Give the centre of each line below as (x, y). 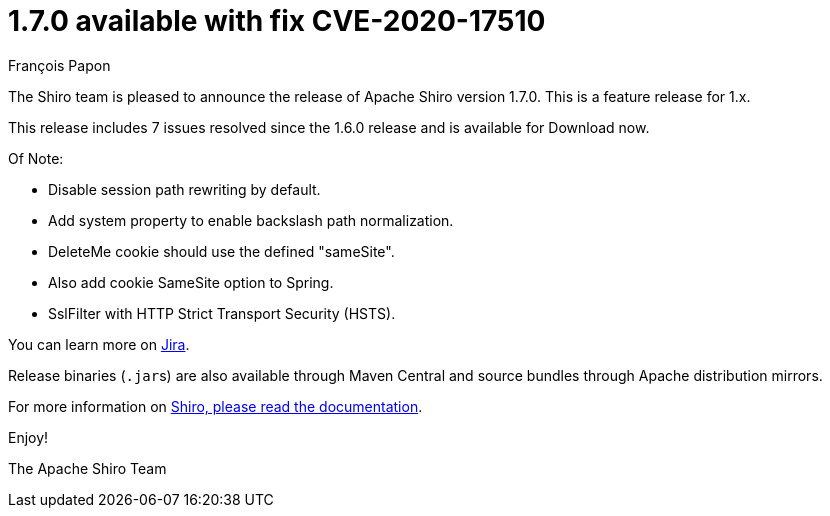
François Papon (59, 65)
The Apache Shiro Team (87, 468)
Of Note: (36, 158)
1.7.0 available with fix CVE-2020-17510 (277, 21)
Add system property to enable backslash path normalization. (251, 220)
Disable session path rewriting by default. (184, 189)
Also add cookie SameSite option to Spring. (191, 282)
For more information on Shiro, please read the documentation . (215, 406)
